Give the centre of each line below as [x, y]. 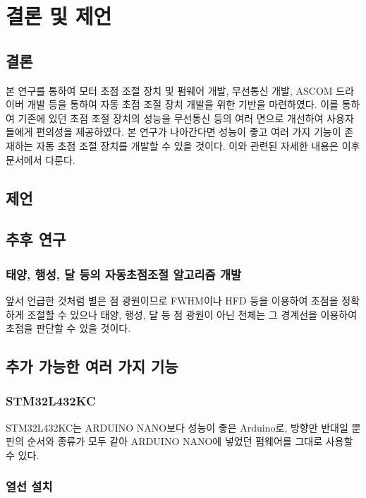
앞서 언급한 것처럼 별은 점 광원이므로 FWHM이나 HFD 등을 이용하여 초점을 [172, 300]
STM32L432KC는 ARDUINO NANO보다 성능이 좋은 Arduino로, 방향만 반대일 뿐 [183, 427]
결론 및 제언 [59, 16]
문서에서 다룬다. [41, 159]
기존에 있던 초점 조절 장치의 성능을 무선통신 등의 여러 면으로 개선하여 [171, 118]
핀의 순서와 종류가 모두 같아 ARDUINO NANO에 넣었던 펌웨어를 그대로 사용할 [179, 441]
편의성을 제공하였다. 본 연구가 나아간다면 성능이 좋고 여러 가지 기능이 [189, 132]
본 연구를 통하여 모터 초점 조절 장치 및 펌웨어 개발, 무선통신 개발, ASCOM [169, 90]
